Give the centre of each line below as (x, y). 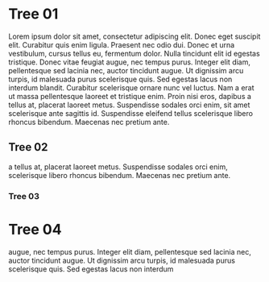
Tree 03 (24, 196)
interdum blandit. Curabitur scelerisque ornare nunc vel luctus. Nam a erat (132, 87)
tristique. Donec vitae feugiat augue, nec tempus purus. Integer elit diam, (130, 62)
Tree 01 (33, 14)
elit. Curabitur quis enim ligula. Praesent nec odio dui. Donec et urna (122, 44)
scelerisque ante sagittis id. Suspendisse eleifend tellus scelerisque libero (131, 113)
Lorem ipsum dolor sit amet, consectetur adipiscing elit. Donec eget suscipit (134, 36)
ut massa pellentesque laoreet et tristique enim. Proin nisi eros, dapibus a (130, 96)
